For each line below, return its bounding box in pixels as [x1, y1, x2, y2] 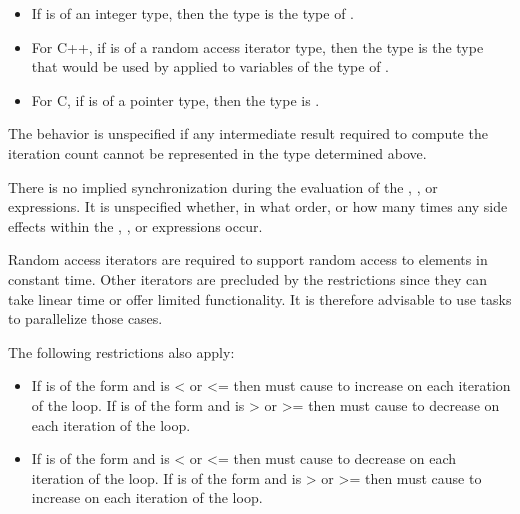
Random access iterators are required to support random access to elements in [8, 249, 488, 270]
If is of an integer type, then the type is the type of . [31, 3, 354, 23]
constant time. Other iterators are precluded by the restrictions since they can [8, 268, 487, 289]
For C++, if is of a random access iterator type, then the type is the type [31, 36, 484, 57]
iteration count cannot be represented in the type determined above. [8, 142, 427, 163]
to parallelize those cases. [8, 308, 163, 329]
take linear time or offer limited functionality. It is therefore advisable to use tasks [8, 288, 512, 309]
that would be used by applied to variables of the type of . [31, 56, 390, 77]
